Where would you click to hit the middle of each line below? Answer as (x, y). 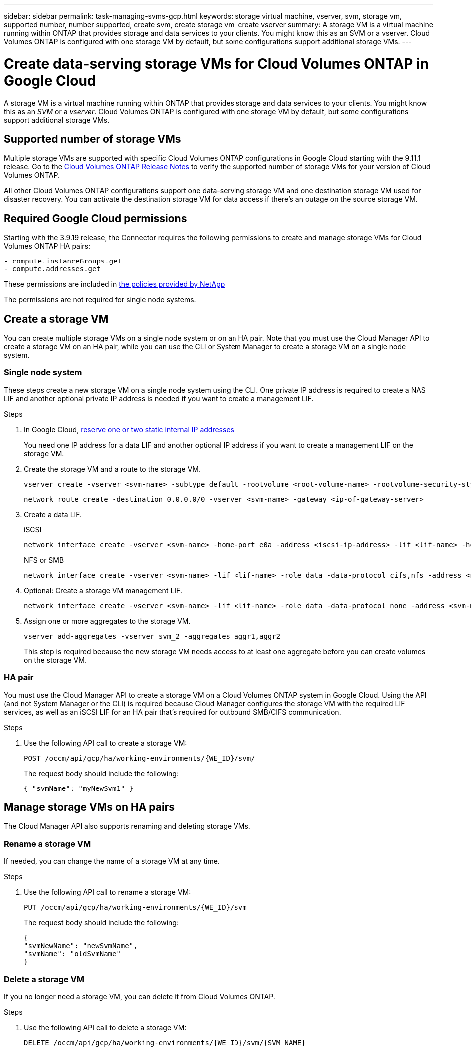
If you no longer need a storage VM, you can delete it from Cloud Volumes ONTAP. (140, 996)
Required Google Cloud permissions (96, 218)
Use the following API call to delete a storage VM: (105, 1027)
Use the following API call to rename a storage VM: (108, 892)
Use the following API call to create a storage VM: (106, 743)
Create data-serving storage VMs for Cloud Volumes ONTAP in (217, 64)
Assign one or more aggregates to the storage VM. (107, 621)
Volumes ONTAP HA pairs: (47, 246)
